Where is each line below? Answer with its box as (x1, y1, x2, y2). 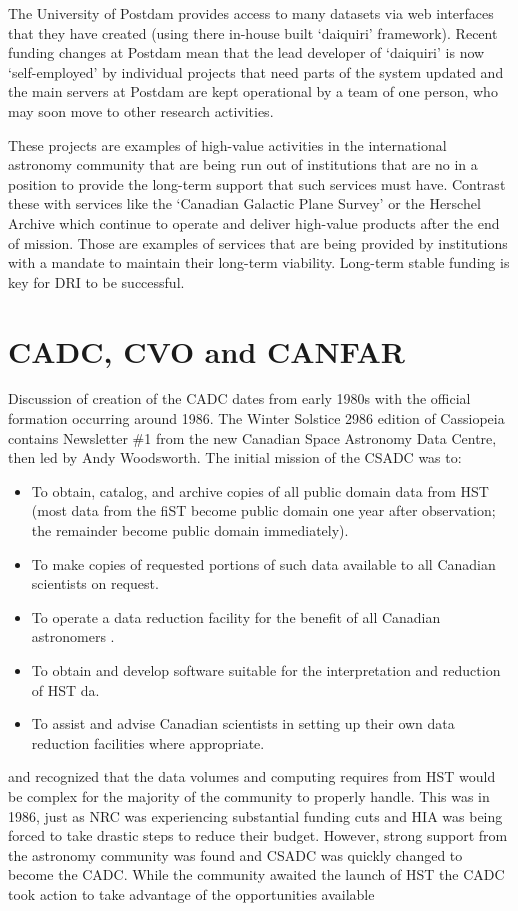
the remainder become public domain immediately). (31, 520, 349, 540)
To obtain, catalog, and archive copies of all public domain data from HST (31, 480, 489, 501)
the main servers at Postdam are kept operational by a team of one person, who (8, 81, 498, 102)
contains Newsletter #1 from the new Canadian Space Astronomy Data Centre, (8, 427, 497, 448)
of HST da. (31, 679, 100, 700)
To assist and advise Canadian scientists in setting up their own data (31, 713, 455, 734)
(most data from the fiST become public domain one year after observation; (31, 500, 496, 521)
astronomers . (31, 626, 115, 647)
